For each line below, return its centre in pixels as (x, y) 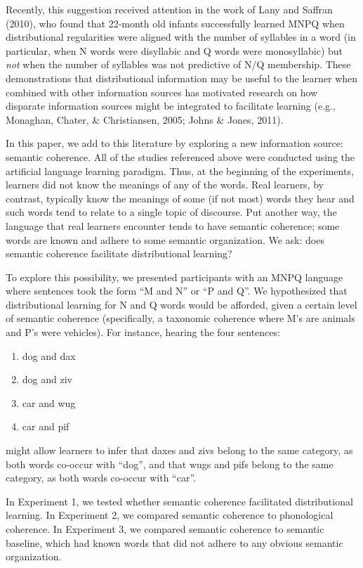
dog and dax (49, 355)
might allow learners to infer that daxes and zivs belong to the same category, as (179, 450)
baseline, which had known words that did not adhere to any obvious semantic (174, 542)
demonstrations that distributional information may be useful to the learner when (182, 78)
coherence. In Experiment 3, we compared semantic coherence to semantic (165, 529)
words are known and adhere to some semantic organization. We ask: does (165, 239)
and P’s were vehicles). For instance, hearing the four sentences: (143, 332)
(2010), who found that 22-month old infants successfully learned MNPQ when (175, 23)
